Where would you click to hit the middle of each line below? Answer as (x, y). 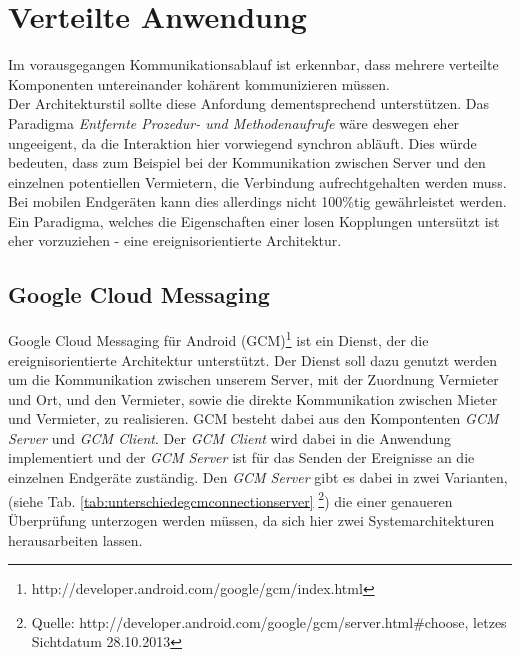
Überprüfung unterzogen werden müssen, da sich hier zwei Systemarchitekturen (251, 519)
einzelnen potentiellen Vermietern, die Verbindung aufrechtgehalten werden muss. (257, 181)
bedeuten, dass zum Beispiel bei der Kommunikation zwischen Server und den (247, 162)
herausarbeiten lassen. (75, 539)
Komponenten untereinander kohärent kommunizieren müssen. (199, 83)
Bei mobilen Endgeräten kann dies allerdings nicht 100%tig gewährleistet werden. (257, 201)
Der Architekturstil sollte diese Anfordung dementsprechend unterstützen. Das (248, 103)
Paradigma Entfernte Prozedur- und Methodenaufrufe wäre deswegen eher (234, 122)
